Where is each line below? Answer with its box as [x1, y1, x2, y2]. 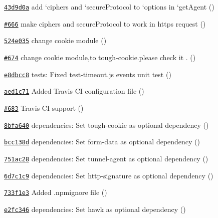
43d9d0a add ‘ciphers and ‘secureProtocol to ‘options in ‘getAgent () [4, 2, 214, 12]
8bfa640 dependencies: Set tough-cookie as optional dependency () [4, 119, 209, 130]
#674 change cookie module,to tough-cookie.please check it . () [4, 52, 196, 62]
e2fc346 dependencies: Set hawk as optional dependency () [4, 203, 186, 214]
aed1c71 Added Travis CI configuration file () [4, 86, 144, 96]
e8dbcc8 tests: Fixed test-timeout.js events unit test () [4, 69, 171, 79]
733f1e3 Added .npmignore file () [4, 187, 107, 197]
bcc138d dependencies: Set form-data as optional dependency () [4, 136, 200, 147]
